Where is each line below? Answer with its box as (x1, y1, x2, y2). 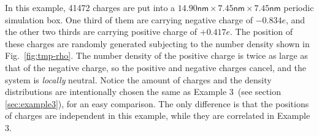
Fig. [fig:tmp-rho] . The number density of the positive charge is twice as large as (5, 49, 308, 62)
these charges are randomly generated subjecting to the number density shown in (5, 37, 310, 50)
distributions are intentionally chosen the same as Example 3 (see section (5, 85, 281, 98)
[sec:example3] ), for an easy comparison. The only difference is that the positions (5, 97, 309, 110)
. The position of (230, 25, 293, 38)
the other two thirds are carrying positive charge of (5, 25, 198, 38)
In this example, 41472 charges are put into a (5, 1, 175, 13)
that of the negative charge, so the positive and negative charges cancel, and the (5, 61, 307, 74)
